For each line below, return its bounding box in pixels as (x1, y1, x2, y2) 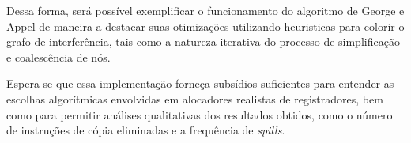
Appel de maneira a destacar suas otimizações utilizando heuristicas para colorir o (6, 17, 405, 34)
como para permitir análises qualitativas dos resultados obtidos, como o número (6, 106, 393, 122)
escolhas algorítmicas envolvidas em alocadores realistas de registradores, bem (6, 90, 383, 107)
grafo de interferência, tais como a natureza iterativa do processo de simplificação (6, 33, 400, 50)
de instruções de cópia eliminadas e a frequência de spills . (6, 122, 285, 138)
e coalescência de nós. (6, 48, 111, 65)
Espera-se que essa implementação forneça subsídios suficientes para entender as (6, 75, 394, 92)
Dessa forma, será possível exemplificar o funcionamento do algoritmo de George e (6, 2, 405, 18)
